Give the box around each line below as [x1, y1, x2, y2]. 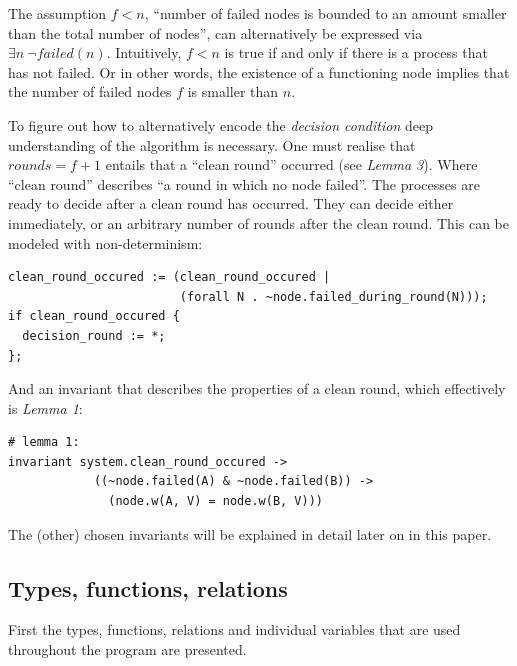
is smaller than [187, 81, 279, 102]
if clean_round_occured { [8, 309, 180, 324]
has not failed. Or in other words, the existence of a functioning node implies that [8, 61, 510, 82]
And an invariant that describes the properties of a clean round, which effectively [8, 378, 506, 399]
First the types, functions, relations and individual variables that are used [8, 619, 461, 640]
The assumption [8, 3, 107, 23]
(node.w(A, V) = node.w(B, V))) [108, 494, 323, 509]
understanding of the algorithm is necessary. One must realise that [8, 134, 416, 155]
